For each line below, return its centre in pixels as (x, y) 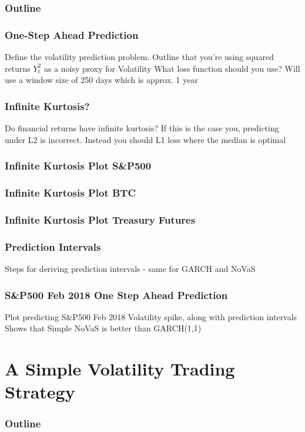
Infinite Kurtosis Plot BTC (71, 193)
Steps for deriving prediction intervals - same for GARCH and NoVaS (130, 268)
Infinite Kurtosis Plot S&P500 (78, 166)
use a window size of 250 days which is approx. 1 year (101, 80)
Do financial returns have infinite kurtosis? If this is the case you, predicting (142, 128)
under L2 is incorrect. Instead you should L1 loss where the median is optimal (145, 139)
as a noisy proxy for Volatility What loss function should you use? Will (172, 68)
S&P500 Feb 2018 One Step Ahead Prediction (116, 295)
